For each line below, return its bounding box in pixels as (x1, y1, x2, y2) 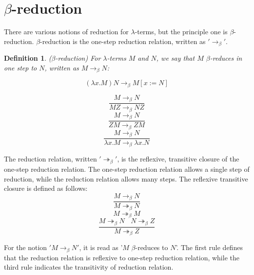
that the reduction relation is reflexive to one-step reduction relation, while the (4, 252, 239, 262)
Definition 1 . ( (4, 53, 52, 63)
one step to (4, 62, 37, 72)
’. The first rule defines (176, 242, 243, 252)
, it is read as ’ (79, 242, 123, 252)
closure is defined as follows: (4, 183, 88, 193)
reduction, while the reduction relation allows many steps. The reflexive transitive (4, 173, 248, 183)
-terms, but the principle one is (135, 26, 228, 37)
